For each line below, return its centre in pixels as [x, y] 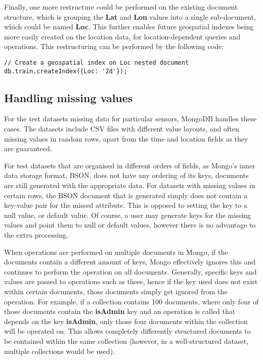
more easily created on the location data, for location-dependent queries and [122, 36]
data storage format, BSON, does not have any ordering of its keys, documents [126, 175]
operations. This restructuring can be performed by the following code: [114, 46]
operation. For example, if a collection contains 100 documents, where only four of [131, 301]
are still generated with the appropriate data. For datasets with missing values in [130, 185]
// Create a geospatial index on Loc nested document [97, 62]
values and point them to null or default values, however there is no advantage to [130, 225]
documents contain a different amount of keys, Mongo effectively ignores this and [130, 262]
